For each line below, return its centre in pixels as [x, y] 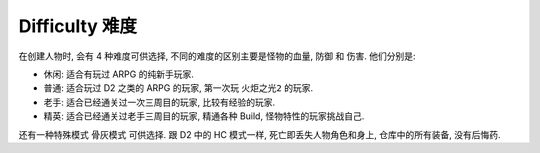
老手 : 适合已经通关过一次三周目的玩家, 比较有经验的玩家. [159, 102]
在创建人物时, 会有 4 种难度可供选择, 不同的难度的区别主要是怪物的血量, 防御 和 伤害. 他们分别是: [217, 56]
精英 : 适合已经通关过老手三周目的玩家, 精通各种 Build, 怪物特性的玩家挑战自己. [204, 116]
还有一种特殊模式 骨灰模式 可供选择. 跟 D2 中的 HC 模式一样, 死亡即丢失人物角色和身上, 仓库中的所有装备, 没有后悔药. [259, 134]
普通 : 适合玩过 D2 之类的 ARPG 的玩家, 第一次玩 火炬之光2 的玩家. [178, 88]
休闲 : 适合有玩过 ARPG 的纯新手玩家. [118, 74]
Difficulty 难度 [78, 26]
